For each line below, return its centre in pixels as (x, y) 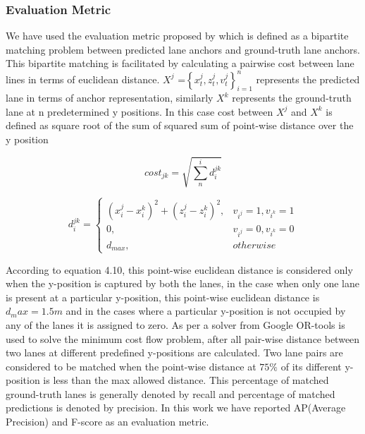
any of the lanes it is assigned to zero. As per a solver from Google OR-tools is (175, 324)
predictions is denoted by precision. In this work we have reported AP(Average (176, 408)
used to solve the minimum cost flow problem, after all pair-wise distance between (183, 338)
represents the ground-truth (292, 98)
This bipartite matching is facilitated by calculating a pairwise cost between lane (180, 63)
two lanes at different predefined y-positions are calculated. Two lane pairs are (174, 352)
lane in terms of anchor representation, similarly (110, 98)
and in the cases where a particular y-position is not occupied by (206, 311)
